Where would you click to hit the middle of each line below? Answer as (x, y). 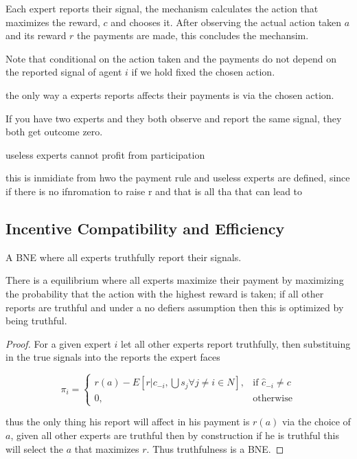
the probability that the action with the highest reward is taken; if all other (165, 293)
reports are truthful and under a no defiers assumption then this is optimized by (175, 307)
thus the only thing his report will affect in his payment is (128, 422)
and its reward (36, 35)
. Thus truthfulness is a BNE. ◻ (215, 448)
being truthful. (36, 321)
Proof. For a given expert (58, 343)
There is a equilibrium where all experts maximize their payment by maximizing (175, 280)
